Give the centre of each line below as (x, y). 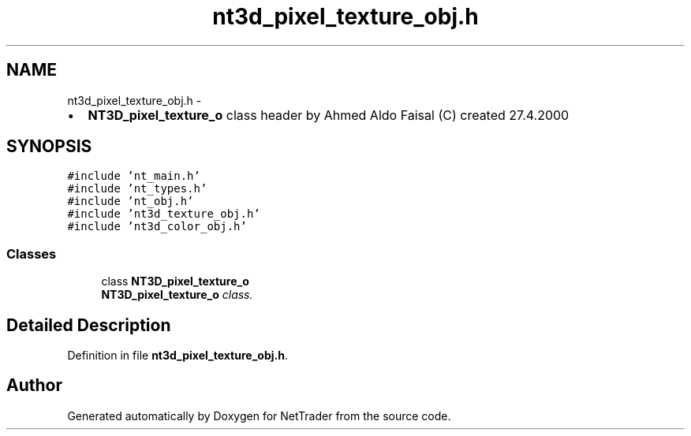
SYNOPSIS (49, 147)
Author (34, 386)
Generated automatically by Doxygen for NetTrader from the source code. (259, 416)
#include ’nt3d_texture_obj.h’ (164, 214)
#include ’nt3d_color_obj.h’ (157, 227)
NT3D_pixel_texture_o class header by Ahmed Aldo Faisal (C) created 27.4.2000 (329, 115)
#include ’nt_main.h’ (134, 176)
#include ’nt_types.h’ (137, 189)
